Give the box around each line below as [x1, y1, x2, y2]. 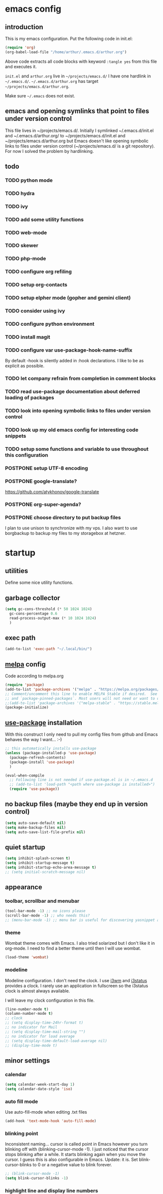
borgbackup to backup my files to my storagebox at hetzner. [5, 530, 126, 536]
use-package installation [5, 718, 82, 727]
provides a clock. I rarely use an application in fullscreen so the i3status [5, 983, 148, 989]
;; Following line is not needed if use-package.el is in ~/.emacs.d [9, 778, 153, 783]
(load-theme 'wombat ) [5, 955, 49, 960]
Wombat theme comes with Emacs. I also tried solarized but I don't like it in [5, 940, 155, 946]
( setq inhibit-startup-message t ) [5, 860, 75, 865]
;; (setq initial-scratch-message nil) [5, 869, 86, 875]
